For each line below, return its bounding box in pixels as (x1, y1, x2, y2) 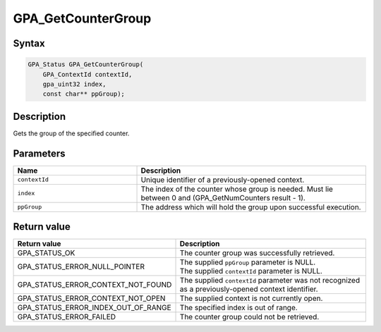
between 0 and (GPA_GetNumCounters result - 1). (140, 192, 306, 202)
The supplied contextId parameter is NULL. (179, 266, 322, 276)
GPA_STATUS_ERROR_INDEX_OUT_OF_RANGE (17, 303, 172, 313)
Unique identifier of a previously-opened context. (140, 175, 305, 185)
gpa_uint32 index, (42, 80, 107, 88)
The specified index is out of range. (179, 303, 298, 313)
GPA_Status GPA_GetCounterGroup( (28, 61, 144, 68)
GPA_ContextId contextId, (42, 70, 133, 78)
